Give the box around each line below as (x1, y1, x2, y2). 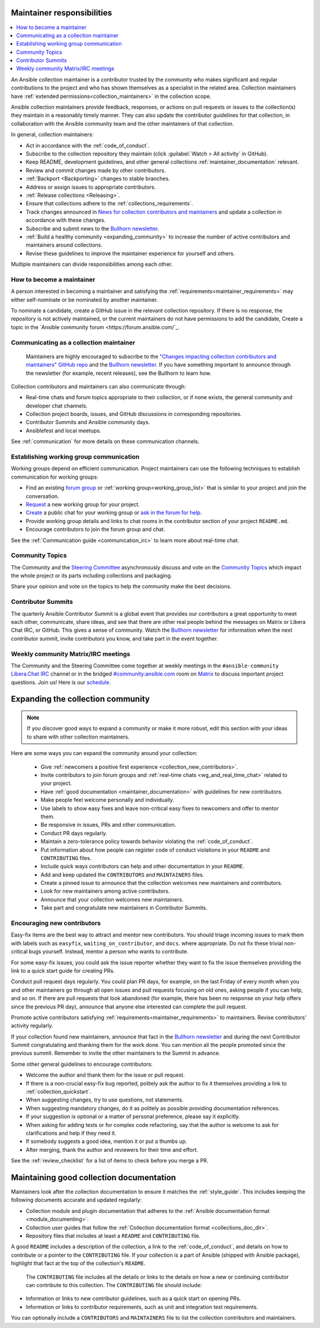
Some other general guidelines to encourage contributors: (11, 1061, 153, 1068)
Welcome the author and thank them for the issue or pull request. (25, 1071, 185, 1079)
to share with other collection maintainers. (27, 733, 130, 740)
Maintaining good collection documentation (11, 1172, 176, 1183)
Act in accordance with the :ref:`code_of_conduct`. (25, 142, 150, 149)
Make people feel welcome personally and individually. (40, 797, 175, 804)
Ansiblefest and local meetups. (25, 427, 101, 434)
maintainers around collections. (25, 241, 103, 249)
